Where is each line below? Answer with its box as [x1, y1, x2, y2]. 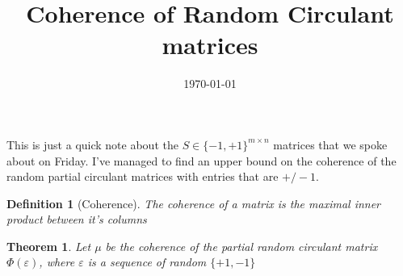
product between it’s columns [6, 211, 147, 228]
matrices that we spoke [273, 136, 388, 153]
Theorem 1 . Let [6, 237, 91, 254]
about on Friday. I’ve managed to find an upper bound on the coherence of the [6, 152, 397, 169]
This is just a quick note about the [6, 136, 178, 153]
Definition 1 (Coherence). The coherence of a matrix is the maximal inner [6, 194, 381, 211]
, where [39, 253, 75, 270]
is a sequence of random [87, 253, 207, 270]
